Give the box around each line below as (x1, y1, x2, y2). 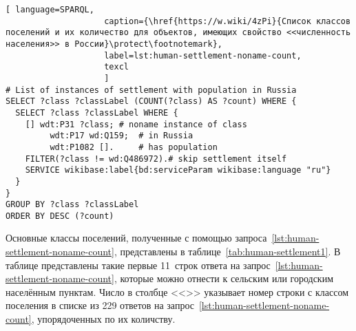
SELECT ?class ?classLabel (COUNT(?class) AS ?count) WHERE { (6, 96, 297, 107)
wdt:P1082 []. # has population (50, 142, 218, 152)
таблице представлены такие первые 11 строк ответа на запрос (6, 257, 271, 272)
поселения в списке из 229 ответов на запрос (6, 298, 194, 312)
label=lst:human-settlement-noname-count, (104, 50, 302, 61)
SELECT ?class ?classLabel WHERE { (15, 107, 178, 118)
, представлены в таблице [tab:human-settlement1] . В (114, 244, 341, 259)
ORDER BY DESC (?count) (6, 211, 114, 221)
